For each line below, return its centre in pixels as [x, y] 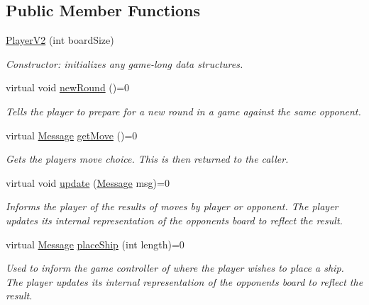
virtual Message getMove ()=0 [72, 135]
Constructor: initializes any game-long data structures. [125, 63]
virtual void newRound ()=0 [68, 87]
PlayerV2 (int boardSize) [60, 40]
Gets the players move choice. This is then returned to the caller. [147, 159]
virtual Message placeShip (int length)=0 [95, 244]
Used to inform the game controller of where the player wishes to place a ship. [175, 268]
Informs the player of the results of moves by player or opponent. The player [172, 206]
